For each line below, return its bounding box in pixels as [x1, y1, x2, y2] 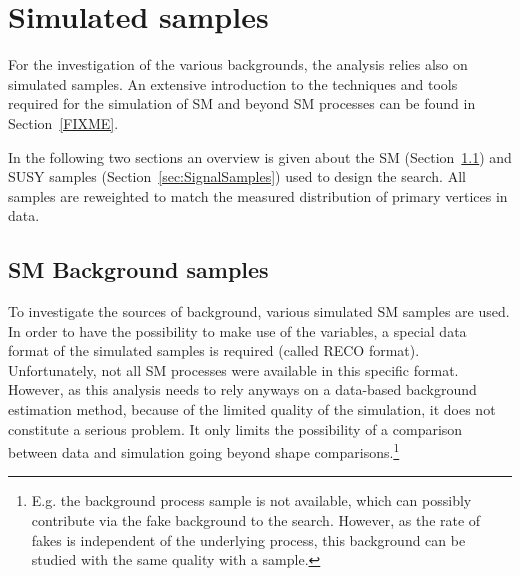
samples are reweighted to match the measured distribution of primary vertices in [8, 185, 508, 206]
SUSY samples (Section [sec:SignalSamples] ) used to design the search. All [8, 166, 466, 187]
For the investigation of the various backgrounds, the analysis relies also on [8, 54, 468, 75]
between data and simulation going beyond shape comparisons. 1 [8, 439, 400, 462]
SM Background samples [8, 254, 269, 285]
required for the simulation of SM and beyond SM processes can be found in [8, 93, 476, 114]
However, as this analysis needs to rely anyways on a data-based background [8, 379, 477, 400]
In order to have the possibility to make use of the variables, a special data [8, 320, 467, 341]
